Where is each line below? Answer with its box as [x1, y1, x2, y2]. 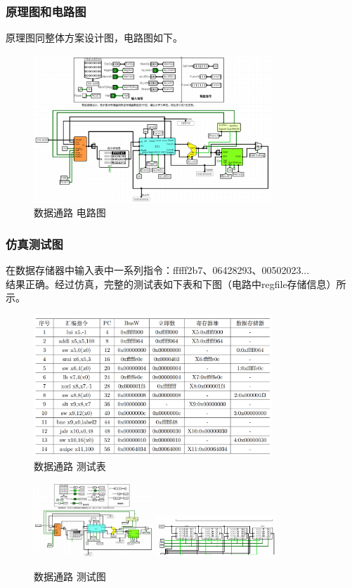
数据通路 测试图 [34, 568, 106, 583]
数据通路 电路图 [34, 205, 106, 220]
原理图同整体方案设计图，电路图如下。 [6, 30, 183, 45]
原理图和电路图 [6, 2, 86, 20]
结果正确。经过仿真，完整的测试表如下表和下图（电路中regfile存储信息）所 [6, 276, 346, 291]
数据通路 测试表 [34, 458, 106, 473]
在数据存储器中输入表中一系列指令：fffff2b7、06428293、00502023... [6, 263, 310, 277]
